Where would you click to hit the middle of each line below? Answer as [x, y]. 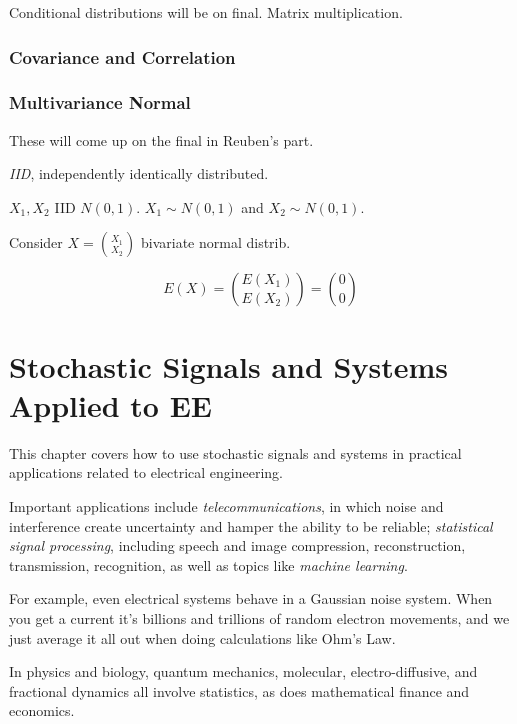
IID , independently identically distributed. [139, 173]
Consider [36, 242]
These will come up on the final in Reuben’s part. [161, 139]
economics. [42, 710]
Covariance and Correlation [122, 56]
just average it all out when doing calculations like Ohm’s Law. [202, 637]
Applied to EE [111, 404]
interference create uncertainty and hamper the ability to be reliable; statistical [251, 525]
